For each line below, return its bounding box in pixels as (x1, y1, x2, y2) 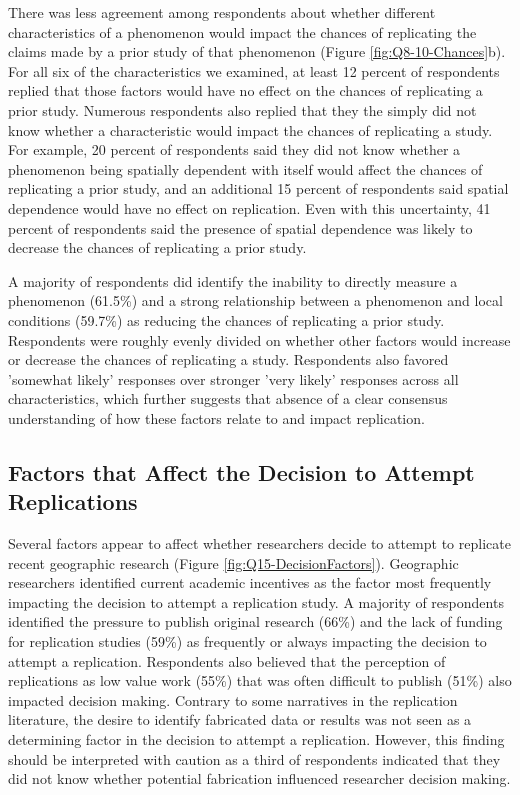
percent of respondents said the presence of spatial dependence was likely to (8, 217, 473, 238)
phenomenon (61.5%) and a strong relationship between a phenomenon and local (8, 290, 503, 311)
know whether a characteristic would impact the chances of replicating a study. (8, 119, 493, 140)
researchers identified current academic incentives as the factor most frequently (8, 572, 492, 593)
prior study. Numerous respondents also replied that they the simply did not (8, 99, 477, 120)
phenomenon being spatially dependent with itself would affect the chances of (8, 158, 483, 179)
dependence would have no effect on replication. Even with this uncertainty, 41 (8, 197, 491, 218)
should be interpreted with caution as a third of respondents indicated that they (8, 748, 501, 769)
